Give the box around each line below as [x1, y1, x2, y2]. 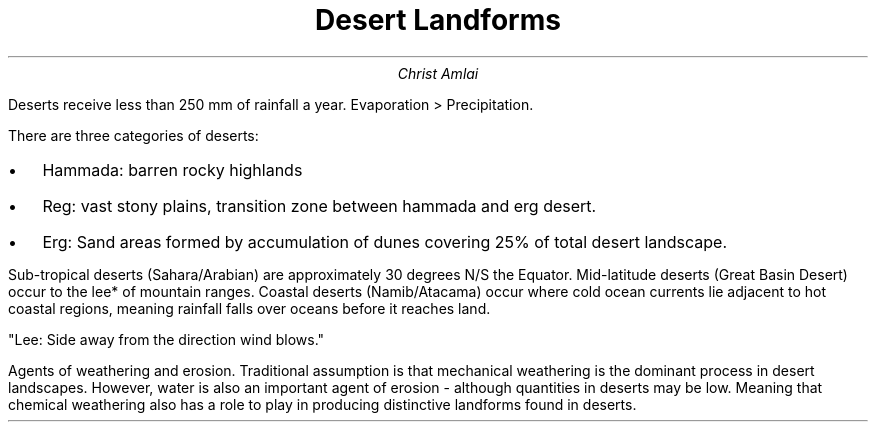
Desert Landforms [315, 3, 561, 37]
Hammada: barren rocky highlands [42, 159, 303, 180]
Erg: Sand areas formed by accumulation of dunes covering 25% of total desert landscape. [42, 231, 728, 252]
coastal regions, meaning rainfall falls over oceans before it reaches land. [8, 299, 491, 317]
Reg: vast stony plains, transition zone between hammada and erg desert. [42, 195, 597, 216]
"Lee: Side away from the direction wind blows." [8, 330, 325, 348]
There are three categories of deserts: [8, 126, 259, 144]
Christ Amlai [397, 64, 479, 82]
